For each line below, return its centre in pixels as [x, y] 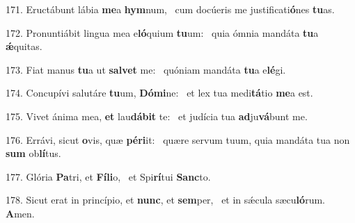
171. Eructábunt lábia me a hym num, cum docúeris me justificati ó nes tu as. [170, 9]
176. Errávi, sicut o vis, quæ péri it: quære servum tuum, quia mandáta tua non [178, 139]
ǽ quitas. [24, 46]
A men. [20, 213]
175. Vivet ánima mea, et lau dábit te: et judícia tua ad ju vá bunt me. [157, 116]
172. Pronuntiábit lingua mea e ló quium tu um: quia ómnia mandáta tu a [162, 32]
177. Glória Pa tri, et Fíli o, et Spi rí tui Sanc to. [108, 176]
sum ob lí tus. [33, 153]
